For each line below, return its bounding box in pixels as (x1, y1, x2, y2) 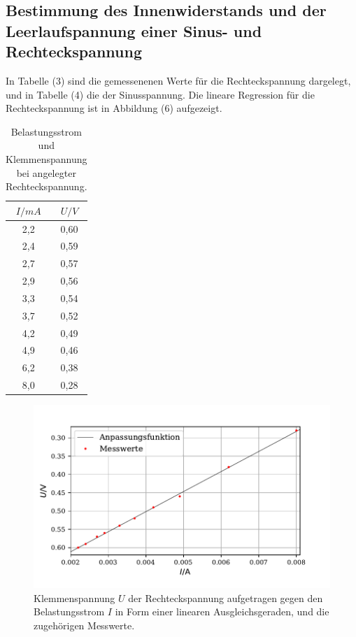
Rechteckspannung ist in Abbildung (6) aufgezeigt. (6, 101, 222, 115)
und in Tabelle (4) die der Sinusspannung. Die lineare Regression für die (6, 87, 315, 101)
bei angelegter (16, 165, 76, 180)
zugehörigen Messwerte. (34, 617, 135, 632)
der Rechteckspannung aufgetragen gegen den (128, 590, 323, 605)
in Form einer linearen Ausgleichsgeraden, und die (115, 604, 329, 619)
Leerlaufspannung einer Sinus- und (6, 20, 262, 41)
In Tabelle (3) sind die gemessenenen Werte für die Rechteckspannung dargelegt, (6, 73, 351, 87)
